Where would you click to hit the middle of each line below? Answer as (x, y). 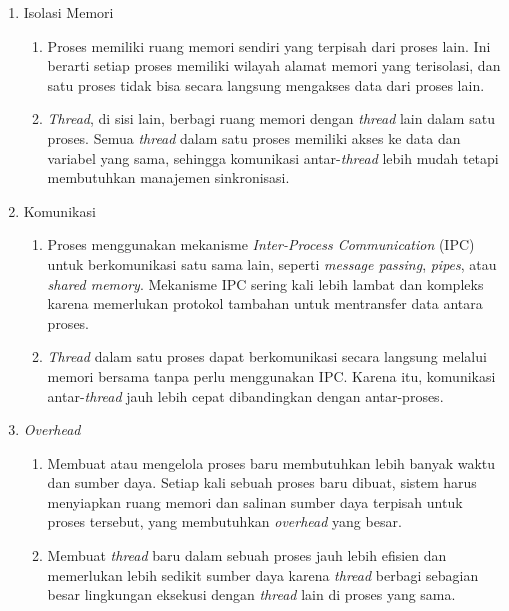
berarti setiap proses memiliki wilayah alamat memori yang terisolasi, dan (274, 65)
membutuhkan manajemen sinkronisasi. (168, 177)
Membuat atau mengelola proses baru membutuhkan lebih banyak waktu (271, 462)
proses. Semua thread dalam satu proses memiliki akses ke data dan (254, 137)
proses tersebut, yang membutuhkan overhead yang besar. (224, 521)
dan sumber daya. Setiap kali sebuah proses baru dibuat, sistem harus (262, 482)
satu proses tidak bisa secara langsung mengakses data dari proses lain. (266, 84)
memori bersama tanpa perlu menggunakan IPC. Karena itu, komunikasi (271, 375)
